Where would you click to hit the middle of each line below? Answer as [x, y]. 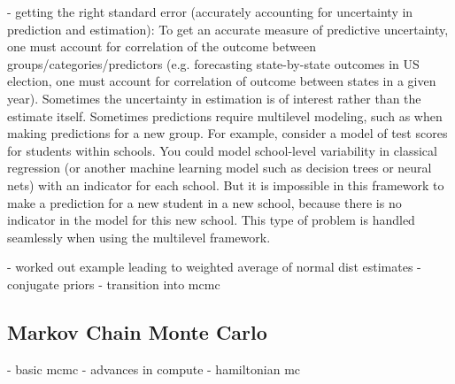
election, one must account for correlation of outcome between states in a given [222, 81]
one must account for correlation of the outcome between [162, 46]
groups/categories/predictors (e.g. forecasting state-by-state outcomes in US [213, 63]
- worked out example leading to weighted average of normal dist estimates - [214, 267]
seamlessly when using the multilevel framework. [139, 237]
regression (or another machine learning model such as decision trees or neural [220, 168]
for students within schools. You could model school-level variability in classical [222, 150]
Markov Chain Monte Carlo [137, 331]
